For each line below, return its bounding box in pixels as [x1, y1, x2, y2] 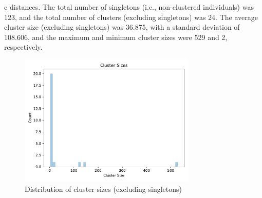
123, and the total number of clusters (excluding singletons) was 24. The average [4, 11, 258, 22]
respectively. [4, 42, 43, 52]
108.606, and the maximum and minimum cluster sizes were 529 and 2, [4, 31, 228, 42]
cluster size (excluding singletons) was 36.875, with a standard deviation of [4, 22, 240, 32]
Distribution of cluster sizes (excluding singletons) [25, 184, 182, 194]
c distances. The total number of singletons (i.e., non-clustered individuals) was [4, 2, 254, 12]
